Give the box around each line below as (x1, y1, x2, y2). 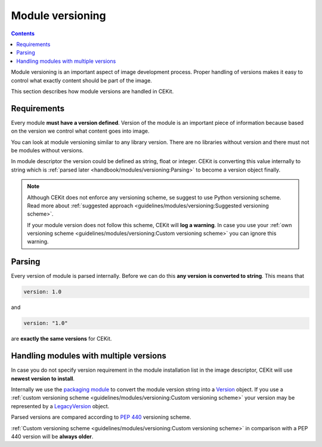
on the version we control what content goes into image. (11, 127, 150, 134)
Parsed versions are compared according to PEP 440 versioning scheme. (11, 414, 191, 421)
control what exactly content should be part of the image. (11, 76, 152, 84)
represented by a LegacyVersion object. (11, 402, 110, 409)
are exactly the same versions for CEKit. (11, 335, 112, 342)
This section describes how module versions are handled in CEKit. (11, 87, 174, 95)
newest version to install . (11, 375, 75, 382)
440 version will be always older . (11, 433, 94, 440)
